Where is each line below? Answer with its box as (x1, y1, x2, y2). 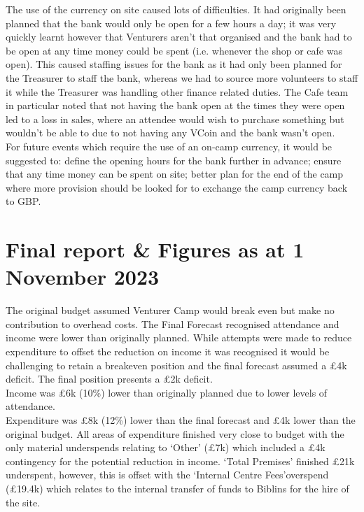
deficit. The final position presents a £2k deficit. (6, 371, 213, 386)
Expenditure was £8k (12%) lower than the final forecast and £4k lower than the (6, 412, 356, 427)
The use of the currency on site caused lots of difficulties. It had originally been (6, 2, 346, 16)
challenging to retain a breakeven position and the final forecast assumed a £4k (6, 357, 347, 372)
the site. (6, 495, 41, 509)
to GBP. (6, 194, 41, 208)
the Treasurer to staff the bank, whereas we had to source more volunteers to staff (6, 70, 358, 85)
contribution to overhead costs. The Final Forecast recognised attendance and (6, 316, 339, 331)
